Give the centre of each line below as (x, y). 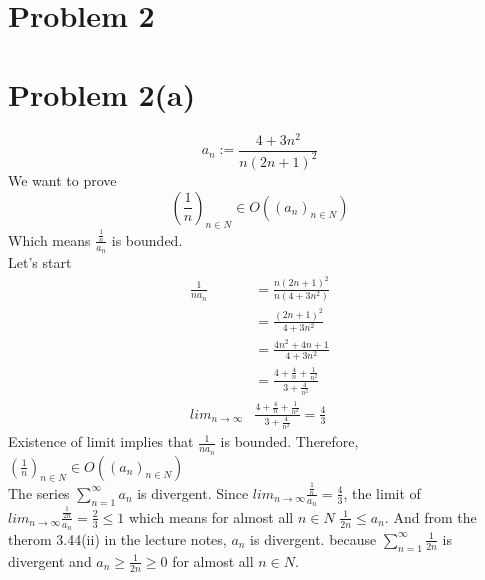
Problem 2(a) (102, 93)
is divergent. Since (193, 492)
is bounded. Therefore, (289, 441)
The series (39, 492)
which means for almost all (211, 516)
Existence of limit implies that (101, 441)
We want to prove (62, 179)
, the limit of (382, 492)
